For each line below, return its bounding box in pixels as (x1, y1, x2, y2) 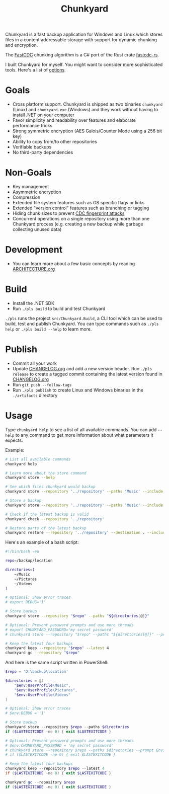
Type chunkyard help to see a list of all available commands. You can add (5, 426, 157, 433)
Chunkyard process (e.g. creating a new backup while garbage (12, 221, 143, 227)
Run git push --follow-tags (12, 381, 72, 387)
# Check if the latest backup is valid (5, 512, 89, 517)
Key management (12, 184, 49, 190)
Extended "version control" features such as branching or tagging (12, 205, 149, 211)
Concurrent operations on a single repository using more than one (12, 216, 150, 222)
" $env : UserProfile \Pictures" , (14, 687, 78, 692)
